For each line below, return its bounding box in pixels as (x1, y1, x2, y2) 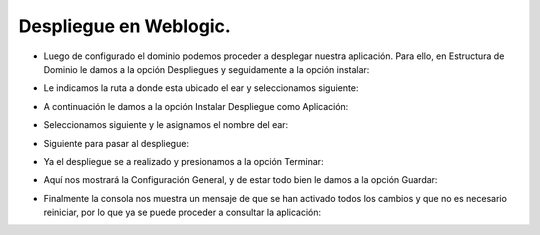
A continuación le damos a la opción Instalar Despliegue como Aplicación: (43, 100, 349, 112)
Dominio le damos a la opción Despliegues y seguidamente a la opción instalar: (43, 63, 370, 75)
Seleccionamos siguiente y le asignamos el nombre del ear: (43, 119, 289, 131)
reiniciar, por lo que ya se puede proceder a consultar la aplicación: (43, 206, 322, 219)
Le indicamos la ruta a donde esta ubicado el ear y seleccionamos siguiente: (43, 82, 359, 94)
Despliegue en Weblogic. (18, 15, 232, 37)
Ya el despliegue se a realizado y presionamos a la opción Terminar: (43, 155, 324, 167)
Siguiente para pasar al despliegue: (43, 137, 190, 149)
